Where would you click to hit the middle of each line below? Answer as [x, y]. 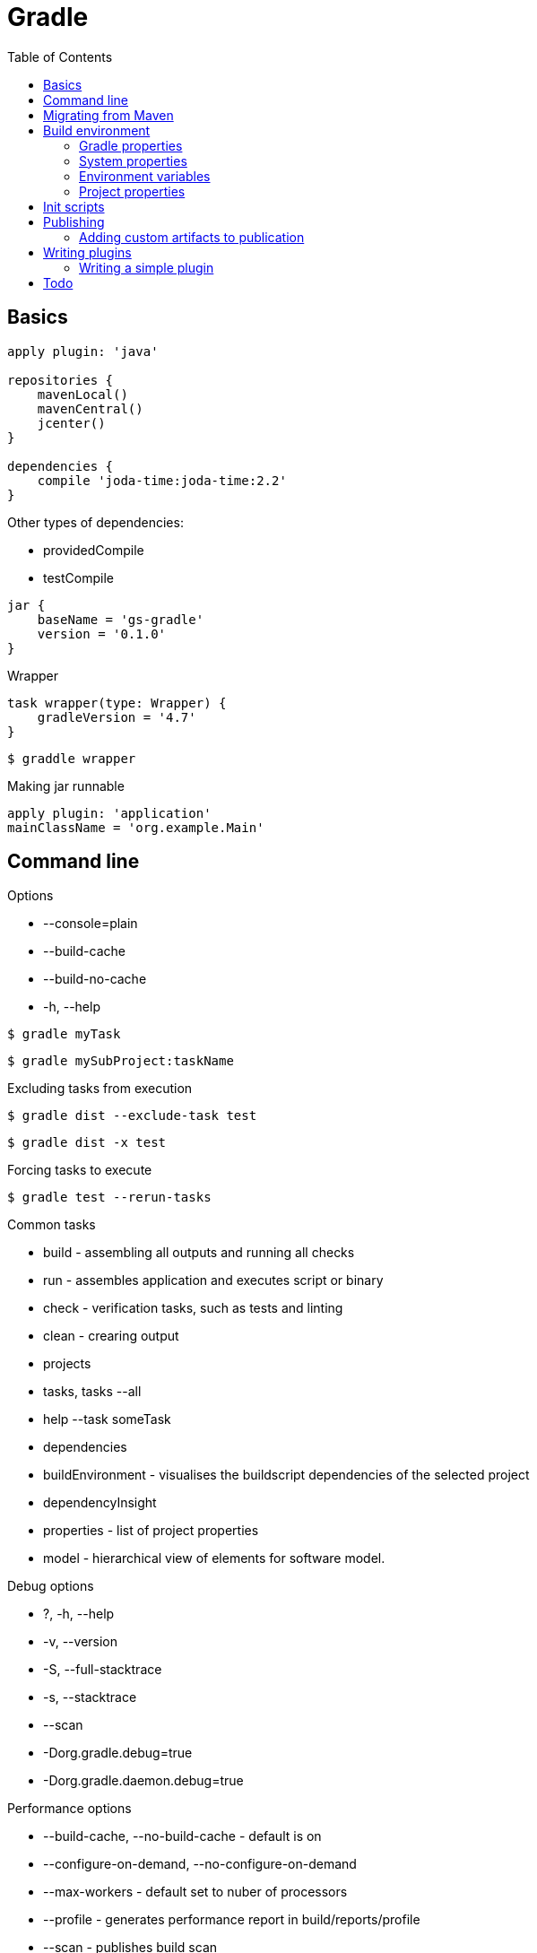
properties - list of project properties [151, 1531]
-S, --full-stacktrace [103, 1670]
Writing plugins [87, 252]
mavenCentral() [90, 408]
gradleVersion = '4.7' [117, 717]
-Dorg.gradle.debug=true [118, 1753]
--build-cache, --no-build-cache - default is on [182, 1836]
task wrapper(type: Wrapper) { [117, 703]
